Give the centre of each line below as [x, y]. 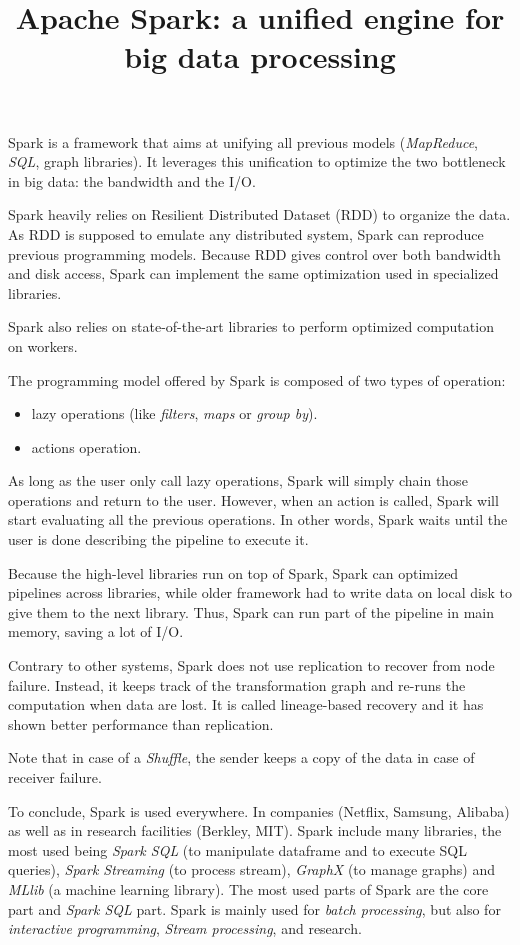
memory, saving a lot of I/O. [96, 631]
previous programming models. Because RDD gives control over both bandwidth [254, 253]
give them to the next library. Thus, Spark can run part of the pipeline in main [251, 611]
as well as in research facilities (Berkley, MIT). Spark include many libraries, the [255, 830]
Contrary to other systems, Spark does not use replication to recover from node [251, 665]
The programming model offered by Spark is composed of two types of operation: [257, 379]
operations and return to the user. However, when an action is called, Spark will [253, 499]
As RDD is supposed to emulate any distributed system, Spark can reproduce [246, 233]
